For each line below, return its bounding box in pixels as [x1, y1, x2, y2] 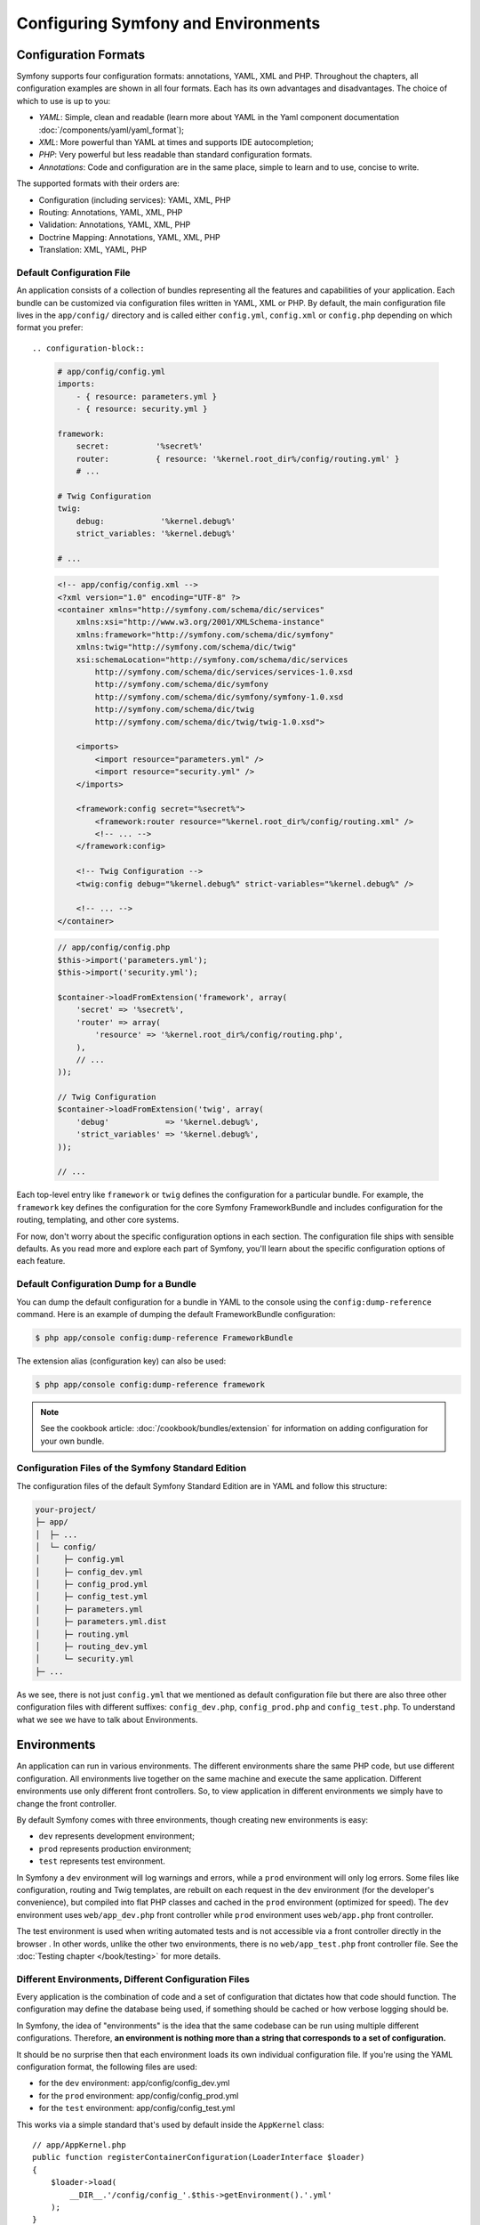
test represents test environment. [38, 1856, 166, 1866]
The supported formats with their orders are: [16, 178, 180, 189]
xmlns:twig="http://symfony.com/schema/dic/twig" [76, 642, 297, 652]
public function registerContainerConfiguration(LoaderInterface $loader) [32, 2152, 365, 2163]
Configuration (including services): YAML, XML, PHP [38, 194, 231, 205]
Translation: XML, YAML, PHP [38, 245, 147, 255]
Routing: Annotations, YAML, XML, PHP [38, 206, 183, 217]
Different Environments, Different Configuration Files [16, 1972, 251, 1985]
